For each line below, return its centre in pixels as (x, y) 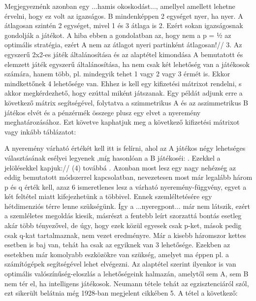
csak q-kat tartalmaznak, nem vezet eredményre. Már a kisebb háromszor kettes (125, 235)
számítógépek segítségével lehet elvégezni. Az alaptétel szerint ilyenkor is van (120, 264)
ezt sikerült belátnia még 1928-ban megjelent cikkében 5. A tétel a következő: (121, 293)
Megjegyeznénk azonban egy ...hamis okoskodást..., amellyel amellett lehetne (120, 6)
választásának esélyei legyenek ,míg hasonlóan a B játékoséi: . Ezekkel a (112, 157)
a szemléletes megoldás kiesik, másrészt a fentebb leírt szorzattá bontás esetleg (123, 216)
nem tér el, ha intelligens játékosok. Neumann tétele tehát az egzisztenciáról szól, (127, 283)
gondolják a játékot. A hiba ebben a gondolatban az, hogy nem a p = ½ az (118, 35)
